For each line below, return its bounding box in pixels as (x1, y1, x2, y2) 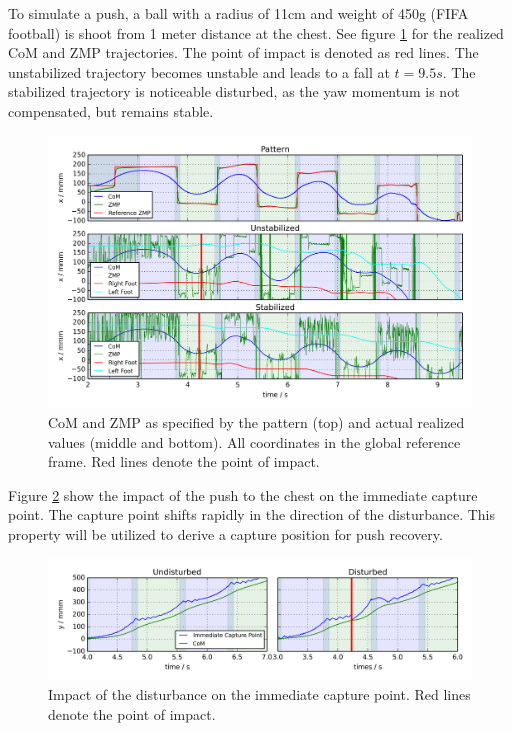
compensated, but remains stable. (8, 100, 214, 121)
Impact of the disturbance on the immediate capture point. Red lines (48, 683, 471, 704)
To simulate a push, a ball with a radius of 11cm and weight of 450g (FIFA (8, 3, 469, 23)
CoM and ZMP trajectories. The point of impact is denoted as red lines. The (8, 42, 479, 63)
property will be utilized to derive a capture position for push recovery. (8, 523, 443, 544)
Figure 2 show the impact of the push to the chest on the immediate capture (8, 484, 478, 505)
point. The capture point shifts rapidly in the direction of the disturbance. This (8, 504, 496, 525)
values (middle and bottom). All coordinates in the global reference (48, 431, 461, 452)
